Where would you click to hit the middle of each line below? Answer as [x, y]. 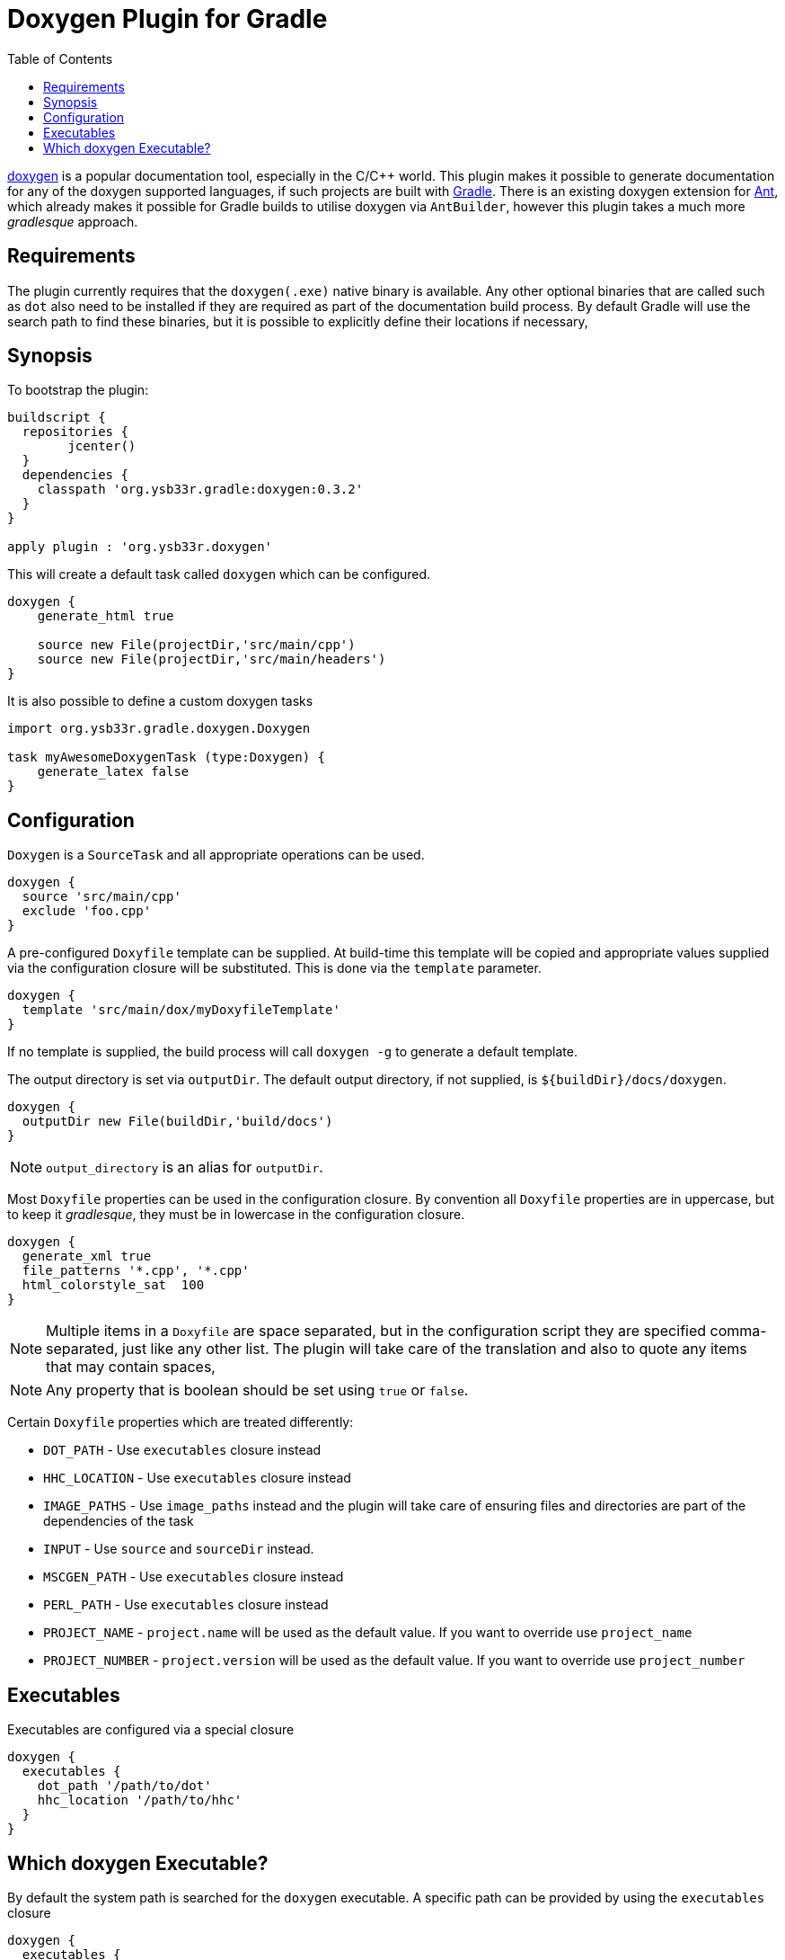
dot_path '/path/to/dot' [124, 1786]
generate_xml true [87, 1256]
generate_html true [106, 616]
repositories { [75, 432]
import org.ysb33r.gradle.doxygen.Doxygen [159, 729]
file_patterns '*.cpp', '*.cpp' [136, 1271]
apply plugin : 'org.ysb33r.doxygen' [140, 547]
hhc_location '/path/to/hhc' [140, 1800]
